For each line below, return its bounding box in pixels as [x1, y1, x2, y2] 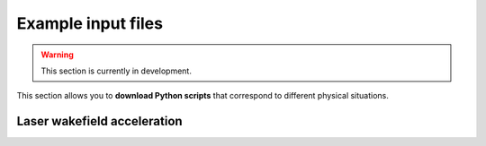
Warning [40, 49, 74, 60]
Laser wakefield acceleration [16, 114, 184, 129]
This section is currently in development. [40, 65, 193, 76]
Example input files [16, 13, 164, 33]
